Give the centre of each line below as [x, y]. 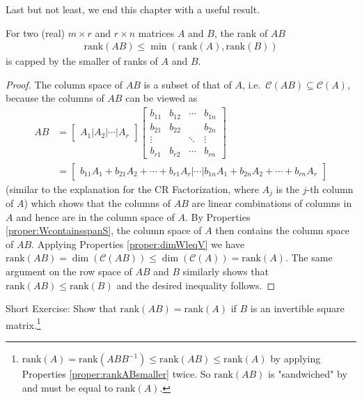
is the [288, 189]
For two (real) [36, 32]
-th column [330, 189]
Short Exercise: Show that [61, 308]
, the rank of [241, 32]
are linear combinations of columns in [272, 203]
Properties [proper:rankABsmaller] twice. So [116, 374]
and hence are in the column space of [95, 216]
